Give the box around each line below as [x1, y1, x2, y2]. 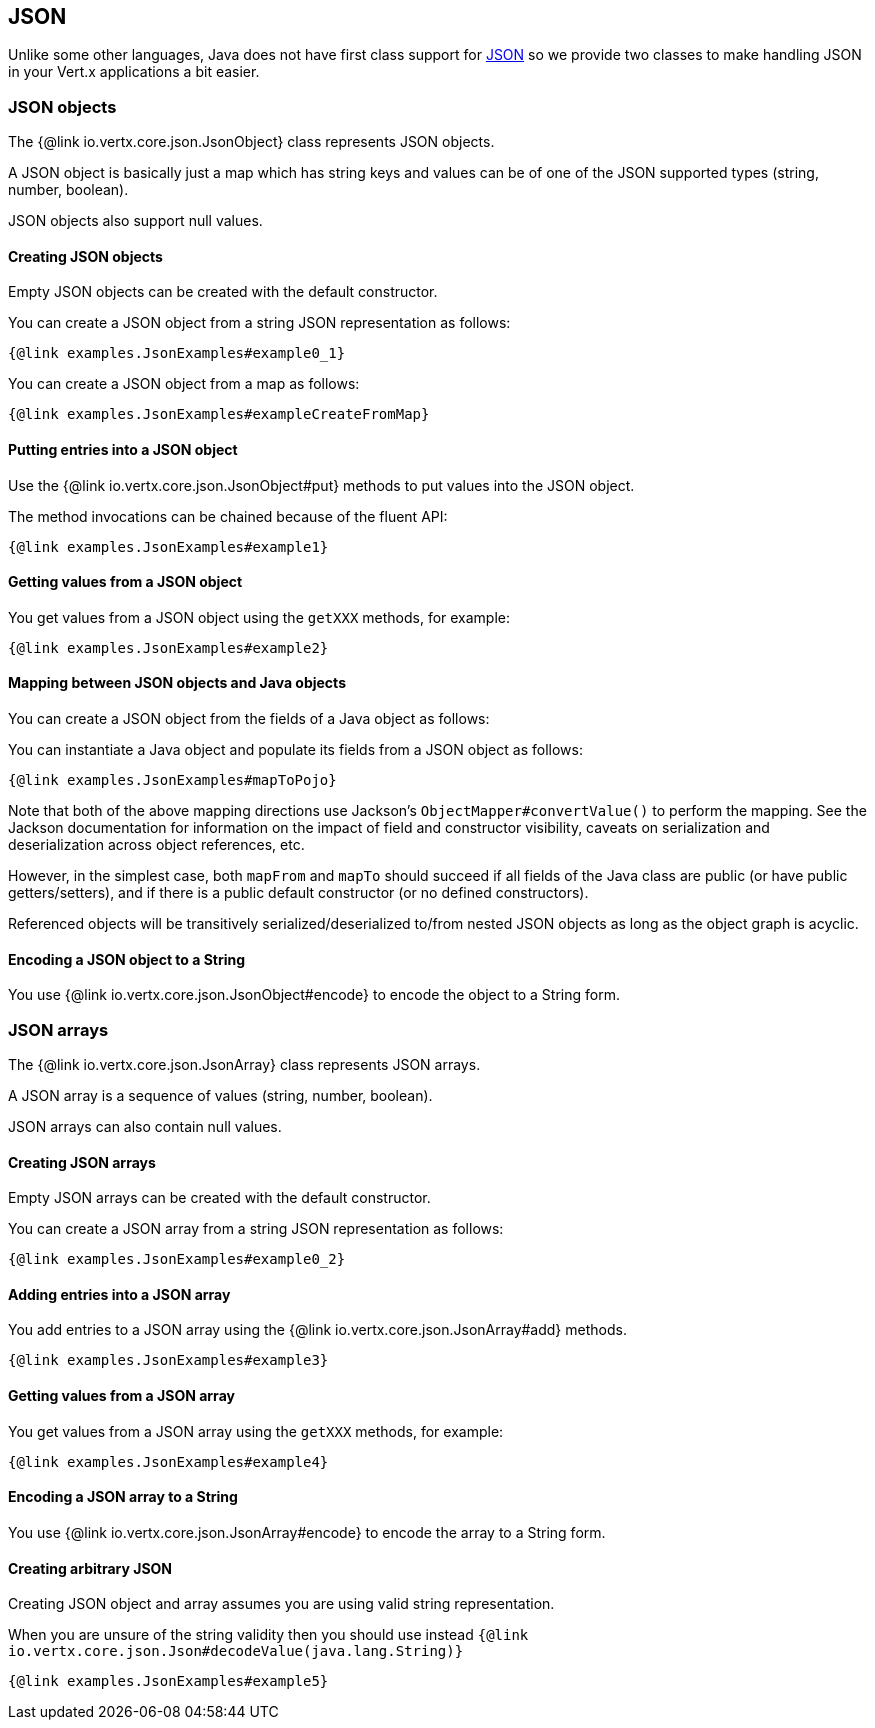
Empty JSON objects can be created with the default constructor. [8, 283, 438, 301]
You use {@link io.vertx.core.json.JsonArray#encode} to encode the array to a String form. [8, 1523, 606, 1541]
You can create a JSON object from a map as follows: [8, 375, 360, 393]
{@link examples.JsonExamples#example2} [8, 639, 329, 656]
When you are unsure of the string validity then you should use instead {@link [8, 1626, 529, 1644]
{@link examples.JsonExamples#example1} [8, 538, 329, 555]
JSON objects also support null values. [8, 212, 263, 230]
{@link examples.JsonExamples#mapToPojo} [8, 772, 337, 789]
